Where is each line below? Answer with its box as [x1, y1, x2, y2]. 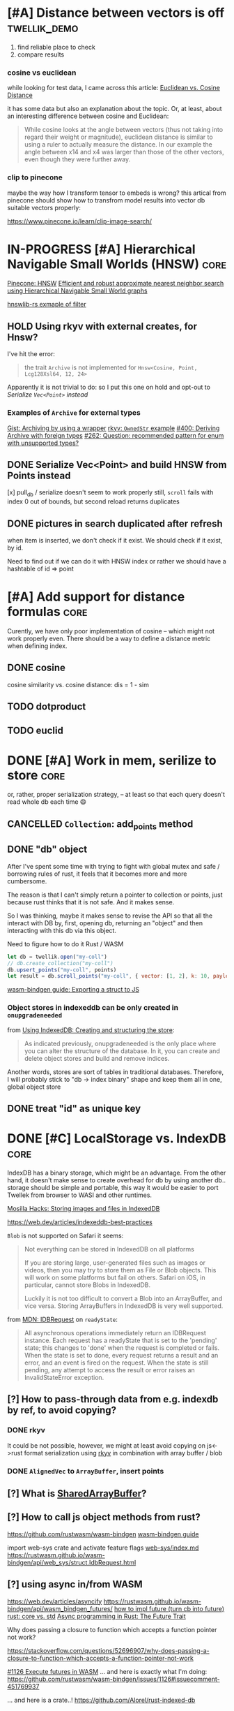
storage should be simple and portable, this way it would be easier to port [7, 1183, 219, 1191]
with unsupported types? [7, 439, 79, 447]
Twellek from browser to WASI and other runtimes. [7, 1191, 152, 1199]
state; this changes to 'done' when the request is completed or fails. [24, 1343, 220, 1352]
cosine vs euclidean [7, 68, 77, 78]
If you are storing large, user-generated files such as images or [24, 1258, 205, 1267]
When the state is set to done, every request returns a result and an [24, 1351, 219, 1359]
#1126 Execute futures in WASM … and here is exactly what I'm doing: [7, 1667, 208, 1675]
